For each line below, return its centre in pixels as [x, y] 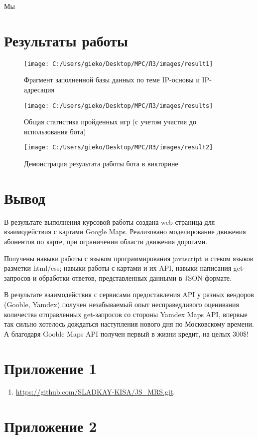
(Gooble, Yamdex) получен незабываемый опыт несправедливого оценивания [122, 304]
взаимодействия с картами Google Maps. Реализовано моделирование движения [125, 231]
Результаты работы [66, 40]
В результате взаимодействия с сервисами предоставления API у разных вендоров [129, 294]
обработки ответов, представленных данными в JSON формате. [135, 277]
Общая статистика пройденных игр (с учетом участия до [110, 122]
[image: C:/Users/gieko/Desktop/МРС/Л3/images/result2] [119, 148]
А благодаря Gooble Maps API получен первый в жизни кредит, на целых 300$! [126, 333]
